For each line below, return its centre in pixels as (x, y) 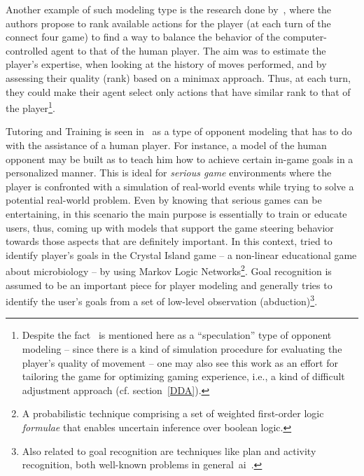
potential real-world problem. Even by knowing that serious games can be (164, 200)
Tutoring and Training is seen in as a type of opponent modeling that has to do (179, 131)
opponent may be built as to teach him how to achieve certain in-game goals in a (180, 159)
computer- (305, 37)
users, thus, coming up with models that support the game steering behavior (170, 227)
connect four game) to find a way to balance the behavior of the (143, 37)
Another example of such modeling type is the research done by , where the (169, 9)
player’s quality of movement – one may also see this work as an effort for (180, 362)
